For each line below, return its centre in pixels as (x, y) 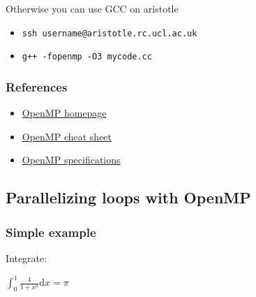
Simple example (51, 232)
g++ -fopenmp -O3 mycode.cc (87, 57)
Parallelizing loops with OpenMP (128, 197)
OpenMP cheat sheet (67, 136)
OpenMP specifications (71, 160)
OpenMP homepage (64, 113)
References (37, 86)
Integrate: (27, 258)
